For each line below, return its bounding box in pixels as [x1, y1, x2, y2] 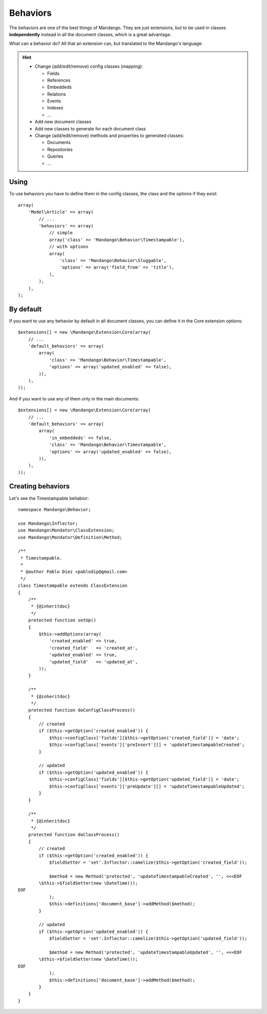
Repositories [47, 146, 73, 152]
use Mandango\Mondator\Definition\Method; [18, 534, 123, 540]
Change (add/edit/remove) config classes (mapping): [35, 63, 143, 69]
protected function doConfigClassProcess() [28, 707, 135, 713]
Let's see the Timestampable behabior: [9, 495, 89, 501]
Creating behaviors [9, 482, 70, 490]
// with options [49, 244, 89, 250]
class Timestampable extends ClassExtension [18, 583, 128, 588]
